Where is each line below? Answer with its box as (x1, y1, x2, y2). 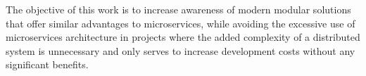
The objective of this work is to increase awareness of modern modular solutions (6, 2, 351, 16)
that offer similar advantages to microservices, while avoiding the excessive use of (6, 15, 355, 30)
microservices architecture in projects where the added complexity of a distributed (6, 30, 360, 44)
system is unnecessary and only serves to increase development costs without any (6, 43, 355, 58)
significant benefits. (6, 57, 89, 72)
